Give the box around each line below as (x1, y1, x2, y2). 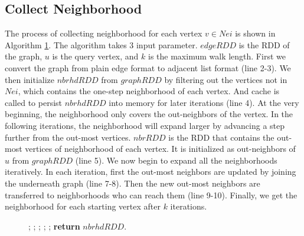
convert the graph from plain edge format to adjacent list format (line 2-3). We (5, 61, 291, 74)
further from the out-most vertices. (5, 131, 131, 143)
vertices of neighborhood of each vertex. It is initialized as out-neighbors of (25, 142, 296, 155)
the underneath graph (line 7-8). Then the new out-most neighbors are (5, 177, 260, 189)
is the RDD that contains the (168, 131, 274, 143)
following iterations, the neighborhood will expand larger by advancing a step (5, 119, 285, 131)
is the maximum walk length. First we (148, 50, 286, 62)
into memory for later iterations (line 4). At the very (109, 96, 299, 108)
